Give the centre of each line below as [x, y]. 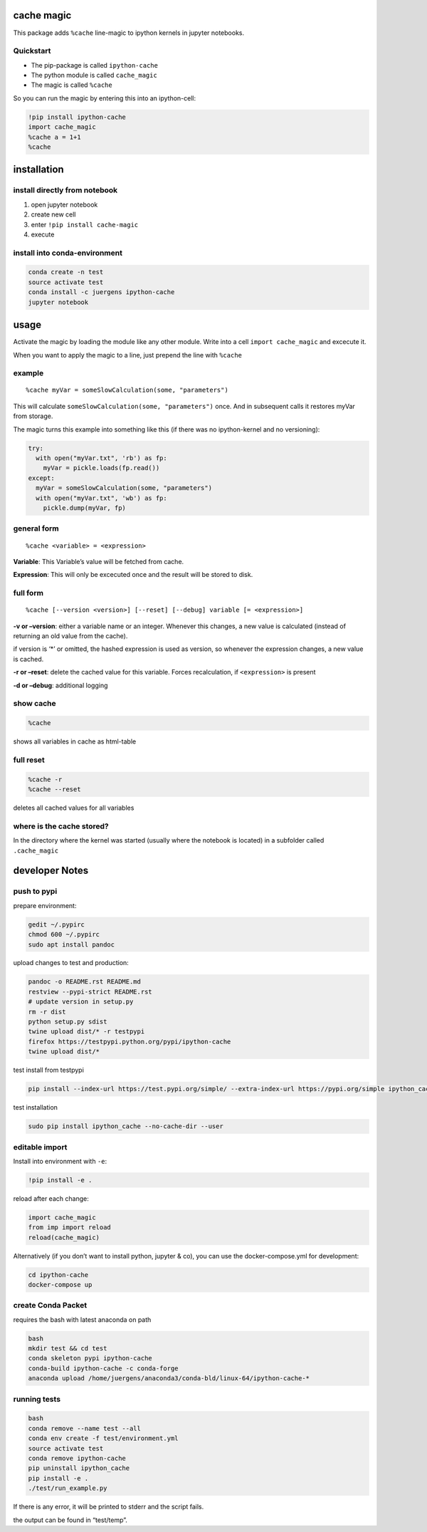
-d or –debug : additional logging [60, 685]
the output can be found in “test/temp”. [70, 1520]
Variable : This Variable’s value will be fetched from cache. [99, 561]
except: [41, 478]
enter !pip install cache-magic [85, 224]
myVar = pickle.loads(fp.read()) [101, 468]
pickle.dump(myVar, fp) [84, 508]
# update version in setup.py [81, 1002]
